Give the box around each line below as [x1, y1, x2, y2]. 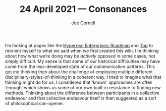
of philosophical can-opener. [5, 100, 64, 106]
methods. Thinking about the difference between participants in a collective [5, 90, 160, 96]
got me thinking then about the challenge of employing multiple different [5, 68, 153, 75]
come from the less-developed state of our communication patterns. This [5, 63, 155, 69]
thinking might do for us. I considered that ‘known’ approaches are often [5, 79, 153, 85]
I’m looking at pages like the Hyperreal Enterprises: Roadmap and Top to [5, 42, 153, 48]
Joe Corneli [71, 20, 95, 26]
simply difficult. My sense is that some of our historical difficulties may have [5, 58, 160, 64]
